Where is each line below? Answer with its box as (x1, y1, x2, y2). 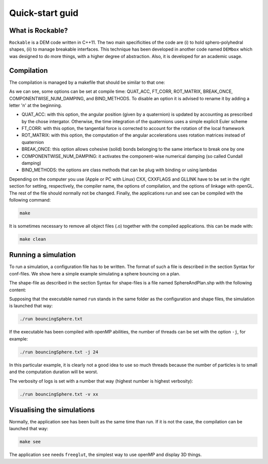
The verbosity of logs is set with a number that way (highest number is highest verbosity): (9, 378, 194, 384)
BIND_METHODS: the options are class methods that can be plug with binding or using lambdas (21, 167, 217, 173)
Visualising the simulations (9, 405, 95, 414)
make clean (19, 236, 46, 242)
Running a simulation (9, 251, 76, 259)
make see (19, 439, 41, 445)
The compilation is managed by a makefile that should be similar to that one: (9, 79, 165, 85)
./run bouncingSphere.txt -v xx (19, 391, 99, 397)
